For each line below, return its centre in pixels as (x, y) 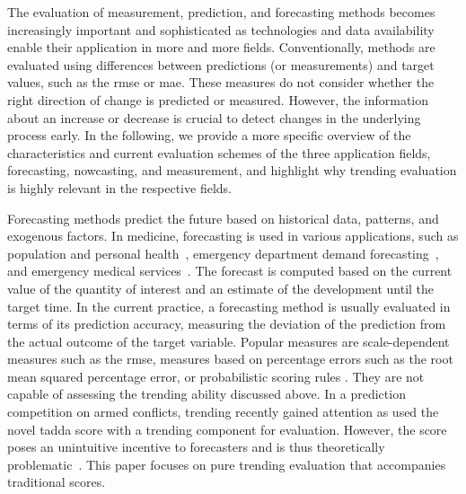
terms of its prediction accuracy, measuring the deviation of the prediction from (227, 324)
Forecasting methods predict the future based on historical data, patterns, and (223, 218)
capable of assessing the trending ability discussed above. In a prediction (207, 394)
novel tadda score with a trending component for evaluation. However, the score (227, 429)
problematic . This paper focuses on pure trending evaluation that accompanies (227, 464)
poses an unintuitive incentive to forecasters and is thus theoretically (196, 447)
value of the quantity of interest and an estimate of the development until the (221, 288)
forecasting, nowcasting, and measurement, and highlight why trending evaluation (232, 170)
